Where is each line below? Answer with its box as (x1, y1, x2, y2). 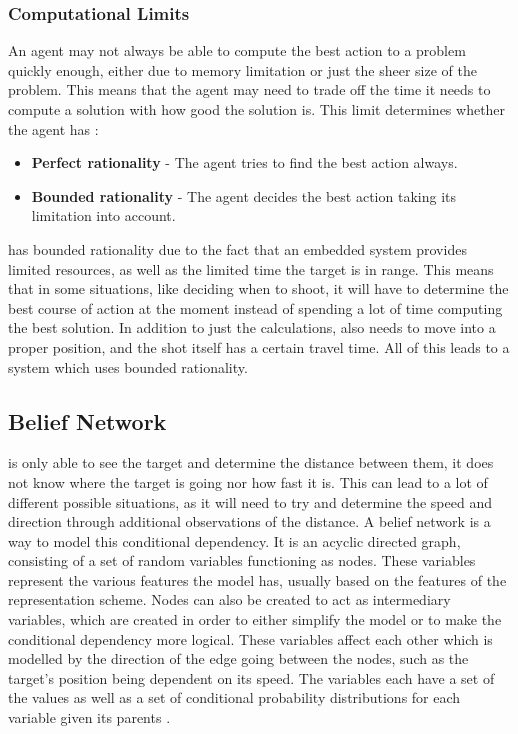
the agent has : (8, 118, 99, 139)
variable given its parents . (8, 707, 171, 728)
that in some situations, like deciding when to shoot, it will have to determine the (8, 278, 509, 299)
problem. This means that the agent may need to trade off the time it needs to (8, 79, 491, 100)
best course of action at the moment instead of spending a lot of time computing (8, 297, 503, 318)
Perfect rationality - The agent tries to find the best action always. (31, 152, 458, 173)
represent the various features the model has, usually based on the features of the (8, 569, 507, 590)
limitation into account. (31, 205, 176, 226)
